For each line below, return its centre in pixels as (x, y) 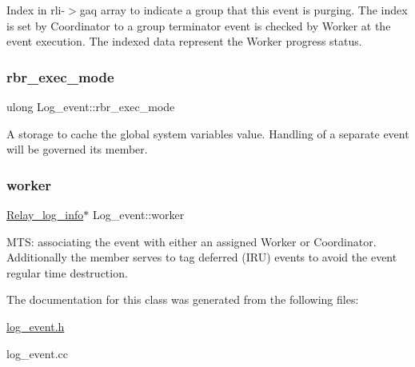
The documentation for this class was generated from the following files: (183, 299)
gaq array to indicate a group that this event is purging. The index (243, 10)
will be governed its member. (77, 149)
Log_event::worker (138, 214)
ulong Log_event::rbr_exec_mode (91, 106)
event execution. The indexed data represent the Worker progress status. (184, 41)
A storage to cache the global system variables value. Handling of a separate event (208, 133)
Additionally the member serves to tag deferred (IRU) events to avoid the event (202, 257)
